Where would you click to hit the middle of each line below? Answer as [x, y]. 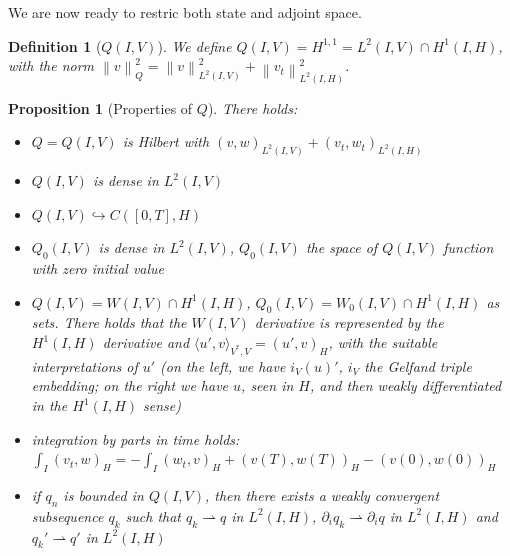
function [468, 247]
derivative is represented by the [349, 322]
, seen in [267, 385]
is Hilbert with [166, 141]
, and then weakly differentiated [405, 385]
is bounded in [103, 494]
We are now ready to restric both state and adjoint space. [185, 12]
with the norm [51, 65]
